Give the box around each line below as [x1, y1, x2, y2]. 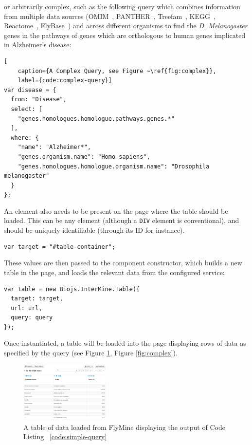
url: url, [11, 304, 42, 312]
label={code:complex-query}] [18, 77, 112, 84]
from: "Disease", [11, 96, 67, 103]
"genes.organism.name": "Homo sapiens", [18, 153, 150, 160]
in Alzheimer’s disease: [4, 39, 72, 50]
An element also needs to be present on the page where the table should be [4, 205, 228, 216]
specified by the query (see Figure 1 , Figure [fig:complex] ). [4, 348, 178, 358]
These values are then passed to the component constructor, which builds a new [4, 258, 242, 268]
